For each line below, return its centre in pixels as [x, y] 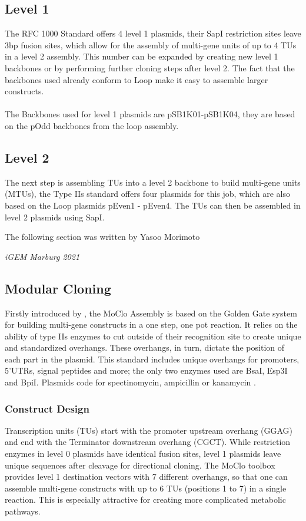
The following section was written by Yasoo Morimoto [102, 237]
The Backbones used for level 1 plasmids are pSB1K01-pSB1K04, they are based [150, 114]
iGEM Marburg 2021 [42, 256]
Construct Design [47, 408]
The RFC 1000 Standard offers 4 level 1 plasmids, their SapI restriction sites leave [153, 33]
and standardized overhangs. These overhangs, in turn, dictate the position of [145, 347]
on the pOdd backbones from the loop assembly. [92, 125]
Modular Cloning [58, 288]
